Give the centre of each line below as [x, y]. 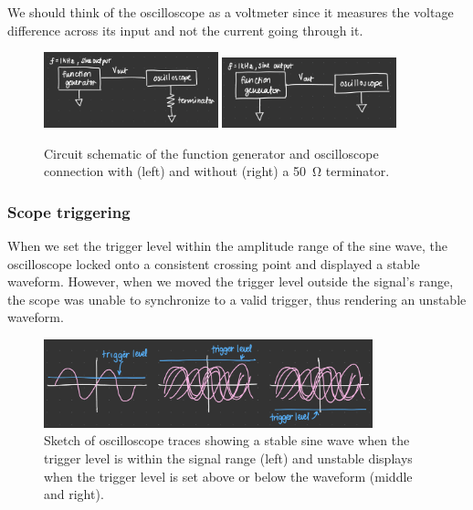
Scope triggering [69, 211]
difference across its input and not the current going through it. [185, 30]
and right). [74, 494]
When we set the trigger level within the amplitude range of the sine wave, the [228, 246]
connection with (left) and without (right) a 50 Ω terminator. [217, 171]
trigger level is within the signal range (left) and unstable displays [228, 458]
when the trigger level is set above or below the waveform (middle [228, 476]
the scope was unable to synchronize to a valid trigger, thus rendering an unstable [237, 299]
